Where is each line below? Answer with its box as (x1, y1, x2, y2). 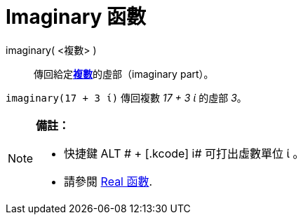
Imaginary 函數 (6, 5, 146, 29)
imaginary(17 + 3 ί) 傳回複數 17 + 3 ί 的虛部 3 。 (6, 91, 247, 104)
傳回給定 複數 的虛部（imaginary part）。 (34, 67, 214, 80)
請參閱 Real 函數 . (64, 174, 153, 188)
